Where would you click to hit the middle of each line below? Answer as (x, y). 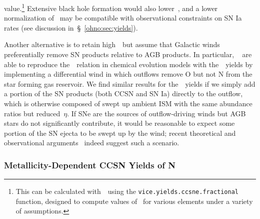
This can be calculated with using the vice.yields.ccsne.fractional (127, 191)
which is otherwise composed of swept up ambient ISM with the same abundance (128, 103)
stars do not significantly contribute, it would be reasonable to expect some (119, 123)
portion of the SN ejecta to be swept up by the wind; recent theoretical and (120, 133)
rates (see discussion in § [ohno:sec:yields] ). (71, 27)
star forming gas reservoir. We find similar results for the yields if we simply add (130, 83)
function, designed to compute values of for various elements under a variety (134, 201)
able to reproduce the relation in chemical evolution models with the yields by (128, 64)
